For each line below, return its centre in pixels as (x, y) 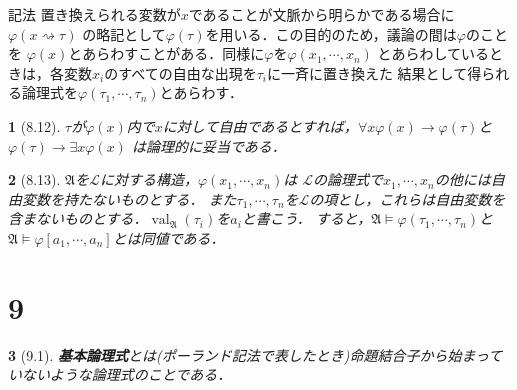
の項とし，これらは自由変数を (407, 198)
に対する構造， (148, 179)
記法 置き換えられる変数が (94, 14)
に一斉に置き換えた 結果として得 (374, 72)
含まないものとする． (78, 218)
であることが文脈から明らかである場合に (321, 14)
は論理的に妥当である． (208, 145)
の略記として (124, 33)
